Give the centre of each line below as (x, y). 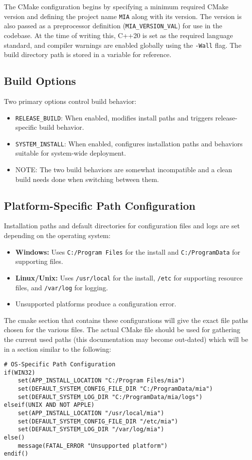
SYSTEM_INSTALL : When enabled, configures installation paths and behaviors (129, 143)
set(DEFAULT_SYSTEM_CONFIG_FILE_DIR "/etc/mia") (98, 421)
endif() (16, 454)
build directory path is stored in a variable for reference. (88, 54)
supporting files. (39, 261)
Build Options (40, 81)
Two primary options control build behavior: (70, 101)
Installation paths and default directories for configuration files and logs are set (122, 226)
